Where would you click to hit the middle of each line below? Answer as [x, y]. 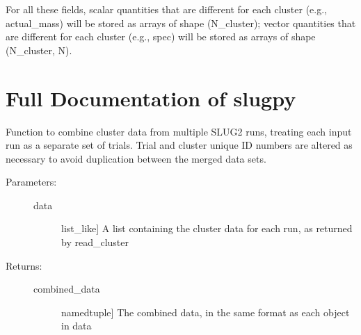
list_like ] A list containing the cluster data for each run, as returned [207, 228]
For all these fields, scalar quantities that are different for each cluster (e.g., [167, 9]
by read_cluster [95, 242]
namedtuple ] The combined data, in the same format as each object [206, 312]
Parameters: [31, 182]
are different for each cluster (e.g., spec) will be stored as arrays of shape [161, 36]
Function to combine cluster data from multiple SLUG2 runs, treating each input [179, 131]
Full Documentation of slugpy [151, 98]
